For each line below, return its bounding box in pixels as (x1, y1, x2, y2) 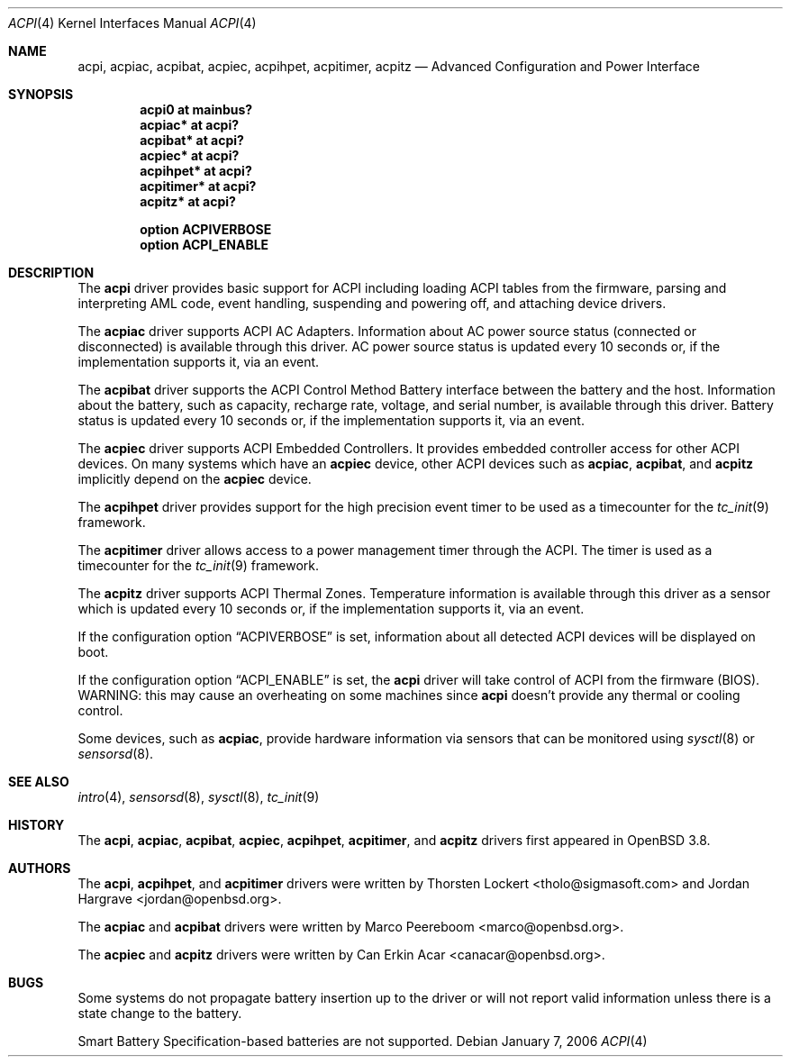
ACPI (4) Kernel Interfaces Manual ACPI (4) (8, 15, 257, 31)
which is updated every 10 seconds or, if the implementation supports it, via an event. (77, 601, 585, 616)
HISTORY (8, 817, 65, 832)
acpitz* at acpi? (140, 194, 236, 209)
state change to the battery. (77, 1005, 242, 1021)
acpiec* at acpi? (140, 148, 240, 163)
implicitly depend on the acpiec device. (77, 471, 312, 487)
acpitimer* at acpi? (140, 178, 257, 194)
